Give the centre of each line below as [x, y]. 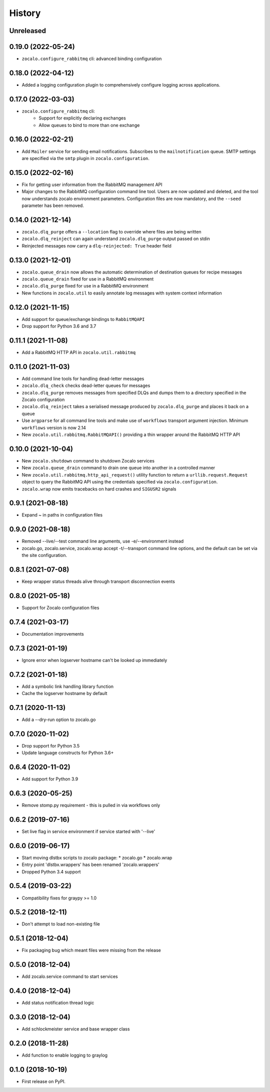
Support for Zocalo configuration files [60, 607]
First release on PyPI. [44, 1081]
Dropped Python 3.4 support [51, 871]
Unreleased [28, 31]
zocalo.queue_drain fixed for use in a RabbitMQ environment [88, 279]
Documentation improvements [53, 634]
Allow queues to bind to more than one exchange [89, 125]
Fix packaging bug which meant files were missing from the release [91, 950]
